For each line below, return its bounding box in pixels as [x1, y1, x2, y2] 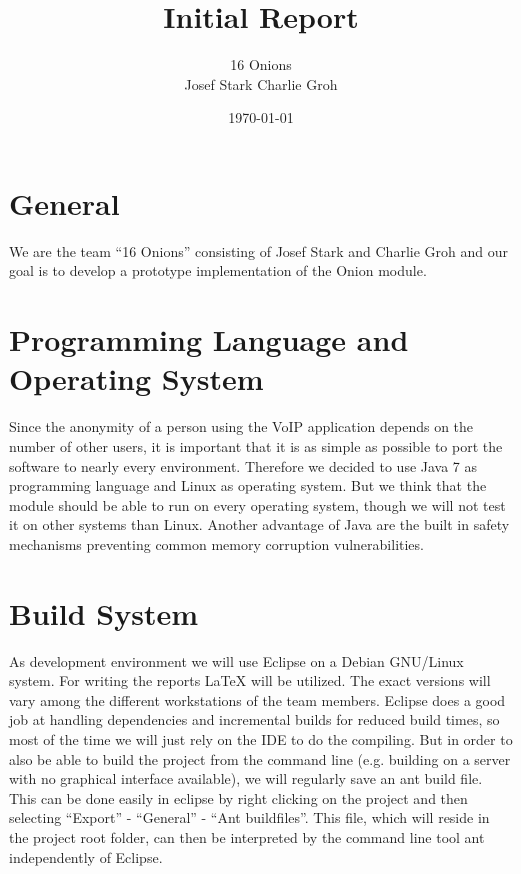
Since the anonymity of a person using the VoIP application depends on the [9, 416, 474, 437]
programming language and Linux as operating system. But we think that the [9, 475, 487, 496]
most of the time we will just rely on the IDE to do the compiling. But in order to [9, 729, 513, 749]
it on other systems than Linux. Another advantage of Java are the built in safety [9, 514, 510, 535]
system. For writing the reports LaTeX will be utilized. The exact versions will [9, 670, 491, 691]
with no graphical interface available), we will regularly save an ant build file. [9, 768, 483, 789]
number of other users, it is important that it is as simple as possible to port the [9, 435, 503, 456]
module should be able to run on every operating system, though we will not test [9, 494, 506, 515]
